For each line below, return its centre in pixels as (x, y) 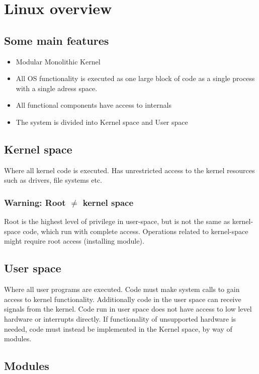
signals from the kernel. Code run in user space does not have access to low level (128, 309)
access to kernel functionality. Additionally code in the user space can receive (123, 299)
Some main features (57, 40)
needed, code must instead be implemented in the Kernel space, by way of (118, 328)
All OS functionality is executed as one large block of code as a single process (135, 78)
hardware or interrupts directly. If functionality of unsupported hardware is (120, 318)
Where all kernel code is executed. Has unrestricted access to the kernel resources (129, 170)
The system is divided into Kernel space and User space (102, 122)
